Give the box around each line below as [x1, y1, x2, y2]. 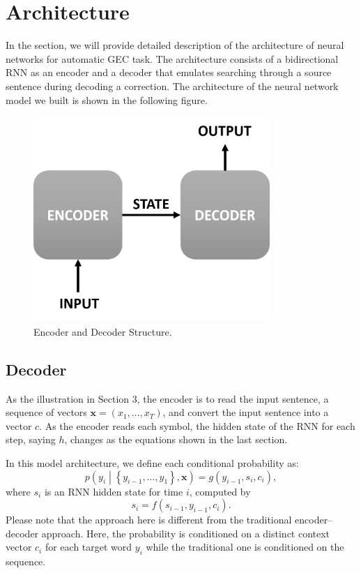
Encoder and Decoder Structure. [33, 324, 172, 338]
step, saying [6, 432, 56, 447]
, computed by [189, 484, 251, 498]
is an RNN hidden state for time [44, 484, 183, 498]
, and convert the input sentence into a [162, 405, 329, 419]
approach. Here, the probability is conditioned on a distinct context [41, 526, 330, 540]
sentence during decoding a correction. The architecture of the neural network [6, 78, 339, 93]
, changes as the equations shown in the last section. [64, 432, 288, 447]
